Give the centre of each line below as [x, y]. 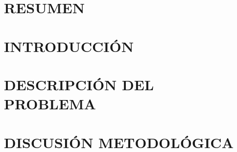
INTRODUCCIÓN [69, 46]
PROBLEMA [50, 104]
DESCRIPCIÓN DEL [79, 84]
